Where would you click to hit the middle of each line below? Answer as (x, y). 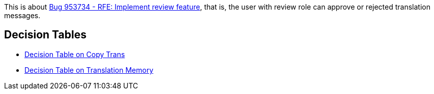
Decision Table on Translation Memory (89, 70)
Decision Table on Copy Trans (75, 54)
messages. (22, 15)
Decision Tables (45, 35)
